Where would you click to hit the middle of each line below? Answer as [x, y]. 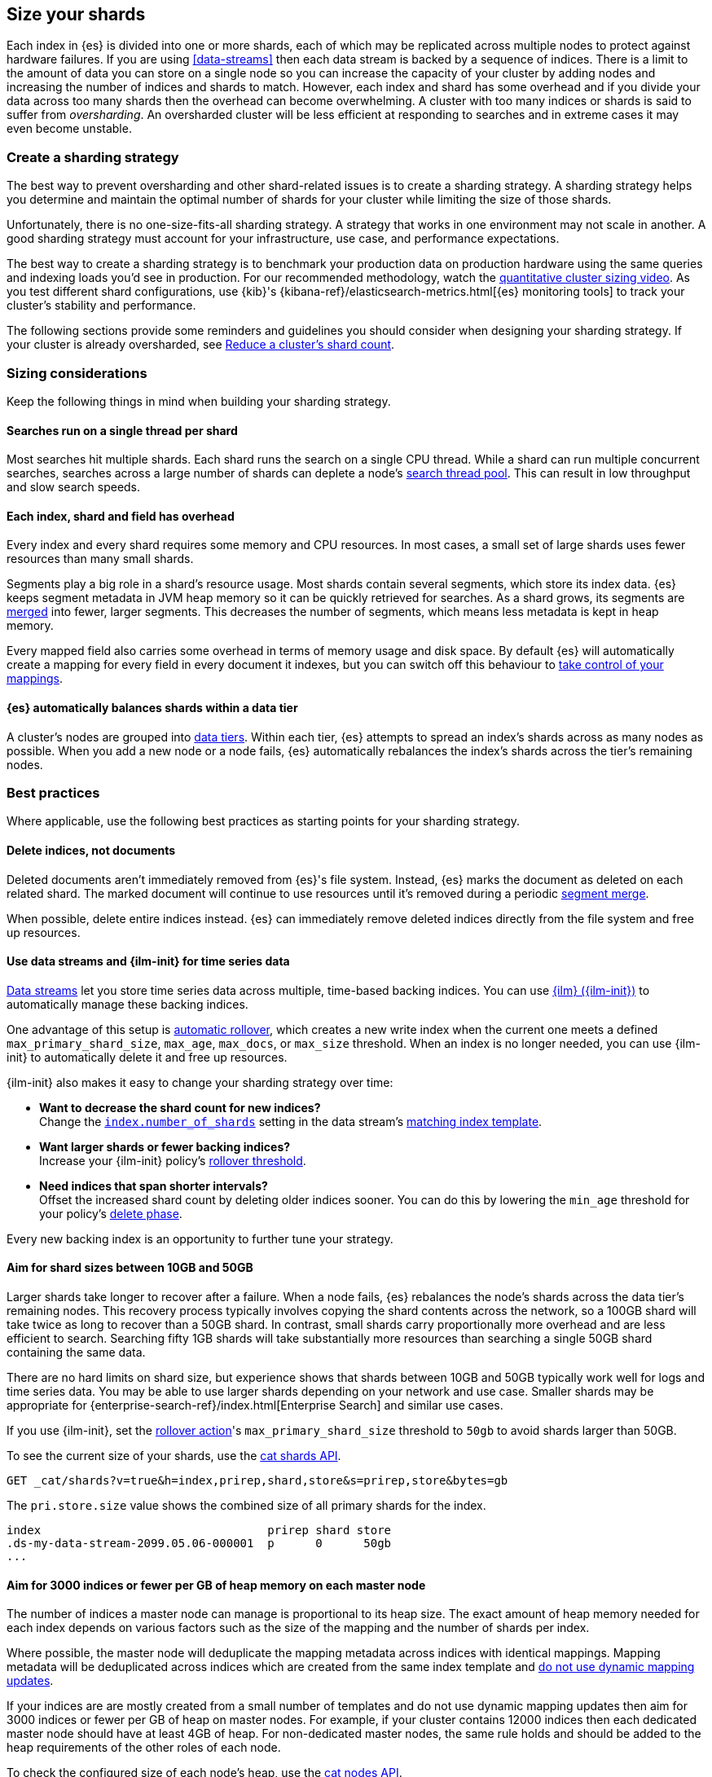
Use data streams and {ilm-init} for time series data [148, 961]
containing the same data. [76, 1352]
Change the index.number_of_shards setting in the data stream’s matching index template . [291, 1121]
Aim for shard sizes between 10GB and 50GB [130, 1268]
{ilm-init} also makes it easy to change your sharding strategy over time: [200, 1082]
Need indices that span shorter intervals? [154, 1185]
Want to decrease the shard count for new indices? [180, 1107]
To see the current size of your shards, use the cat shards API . [174, 1455]
